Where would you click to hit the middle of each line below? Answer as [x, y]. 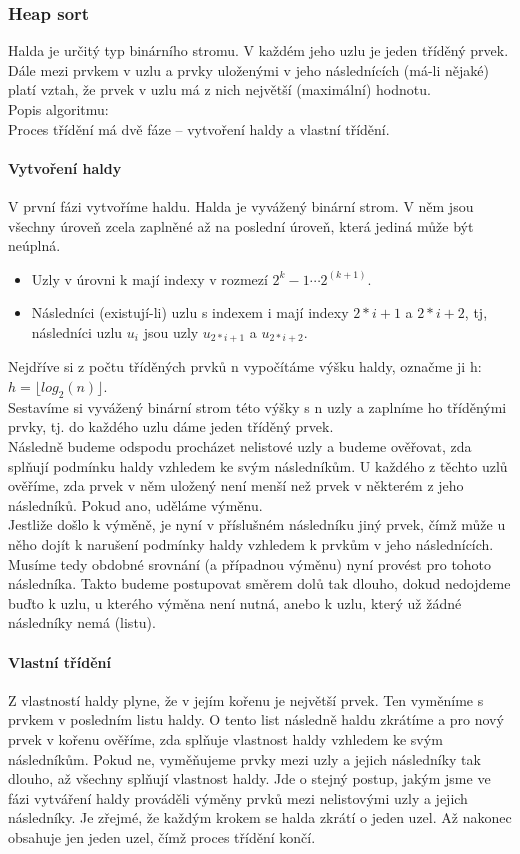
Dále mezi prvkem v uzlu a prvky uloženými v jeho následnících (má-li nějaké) [248, 69]
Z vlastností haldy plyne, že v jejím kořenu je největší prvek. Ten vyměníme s [246, 699]
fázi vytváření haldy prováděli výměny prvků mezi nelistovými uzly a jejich [238, 797]
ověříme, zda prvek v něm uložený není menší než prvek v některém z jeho [236, 485]
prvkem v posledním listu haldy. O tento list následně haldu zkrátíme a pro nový [256, 719]
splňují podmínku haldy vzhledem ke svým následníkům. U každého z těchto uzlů [258, 465]
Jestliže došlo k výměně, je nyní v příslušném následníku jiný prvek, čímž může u [257, 524]
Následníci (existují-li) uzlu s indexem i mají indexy [190, 312]
